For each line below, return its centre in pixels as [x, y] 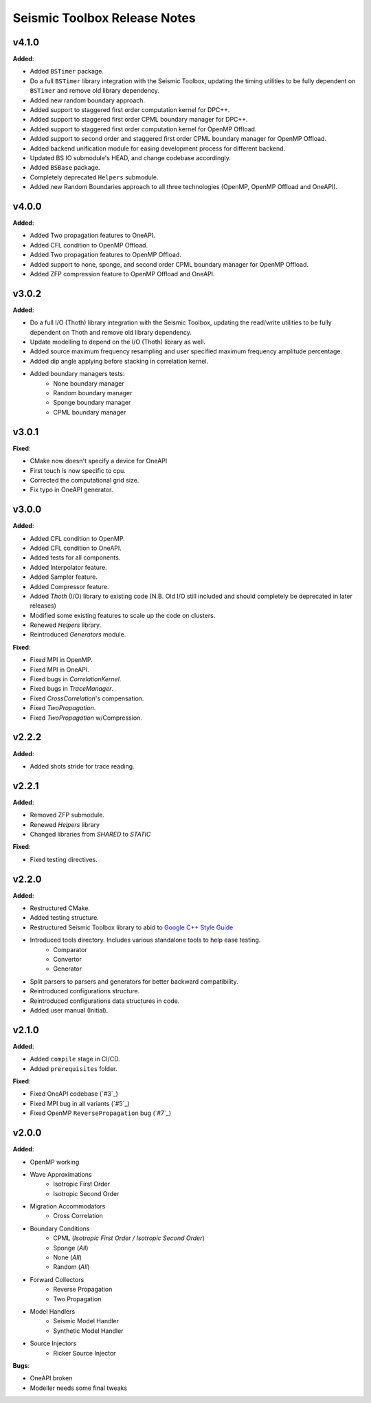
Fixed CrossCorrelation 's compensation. [87, 698]
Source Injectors [53, 1343]
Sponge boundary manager [92, 403]
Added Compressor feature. [69, 586]
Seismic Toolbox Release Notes [104, 18]
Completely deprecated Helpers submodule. [94, 177]
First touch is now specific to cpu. [78, 470]
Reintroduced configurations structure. [85, 991]
